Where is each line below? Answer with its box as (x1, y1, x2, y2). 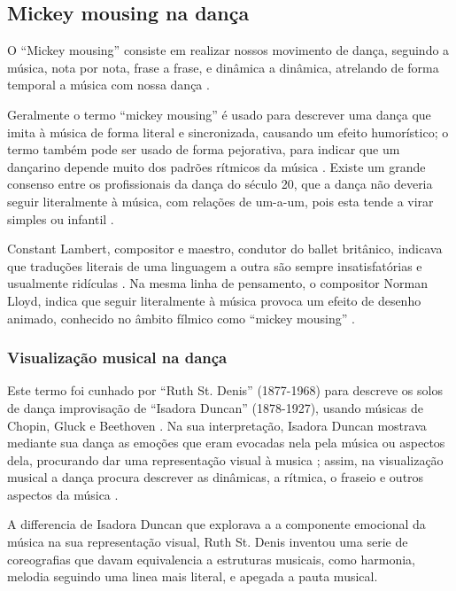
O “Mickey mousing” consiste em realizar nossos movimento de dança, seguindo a (7, 41, 450, 59)
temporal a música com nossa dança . (7, 75, 210, 94)
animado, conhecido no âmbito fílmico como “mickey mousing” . (7, 308, 355, 327)
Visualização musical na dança (7, 346, 228, 369)
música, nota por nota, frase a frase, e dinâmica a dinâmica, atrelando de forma (7, 58, 439, 76)
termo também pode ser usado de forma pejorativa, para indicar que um (7, 140, 400, 159)
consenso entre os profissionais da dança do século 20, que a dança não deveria (7, 175, 433, 193)
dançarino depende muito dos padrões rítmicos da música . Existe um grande (7, 157, 426, 175)
